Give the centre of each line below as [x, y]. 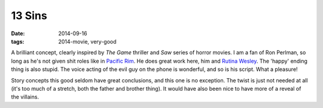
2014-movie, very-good [87, 41]
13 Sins [29, 16]
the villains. [25, 97]
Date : [18, 33]
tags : [18, 41]
